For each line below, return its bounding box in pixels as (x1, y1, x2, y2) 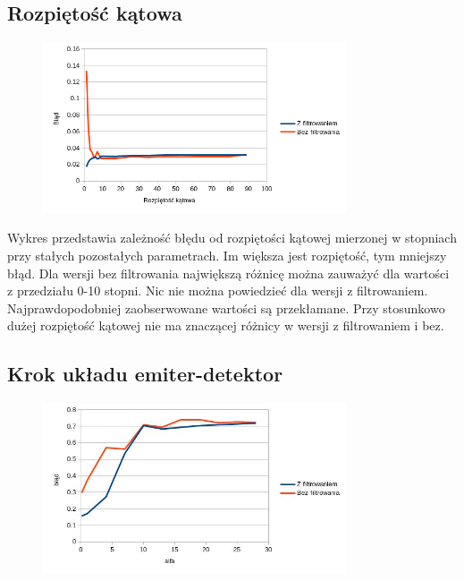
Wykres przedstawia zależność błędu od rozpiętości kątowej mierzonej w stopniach (7, 228, 457, 247)
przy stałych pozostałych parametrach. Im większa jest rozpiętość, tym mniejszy (7, 246, 447, 264)
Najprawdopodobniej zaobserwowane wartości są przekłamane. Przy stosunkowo (7, 298, 445, 317)
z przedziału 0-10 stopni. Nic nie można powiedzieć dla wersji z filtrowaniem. (7, 281, 428, 300)
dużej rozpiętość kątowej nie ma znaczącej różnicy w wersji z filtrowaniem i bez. (7, 316, 444, 335)
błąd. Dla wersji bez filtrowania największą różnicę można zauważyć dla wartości (7, 263, 450, 282)
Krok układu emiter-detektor (7, 360, 283, 388)
